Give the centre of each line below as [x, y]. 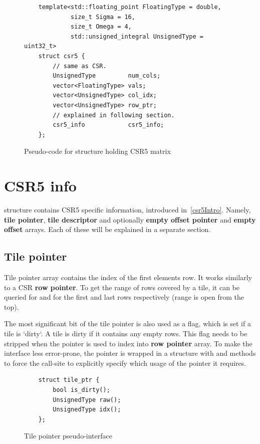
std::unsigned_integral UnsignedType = [137, 36]
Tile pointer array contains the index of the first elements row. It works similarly [128, 277]
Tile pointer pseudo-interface [68, 436]
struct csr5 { [62, 56]
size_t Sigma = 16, [103, 17]
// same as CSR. [80, 66]
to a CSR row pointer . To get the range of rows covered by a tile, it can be [122, 287]
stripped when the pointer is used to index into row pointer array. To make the [128, 343]
